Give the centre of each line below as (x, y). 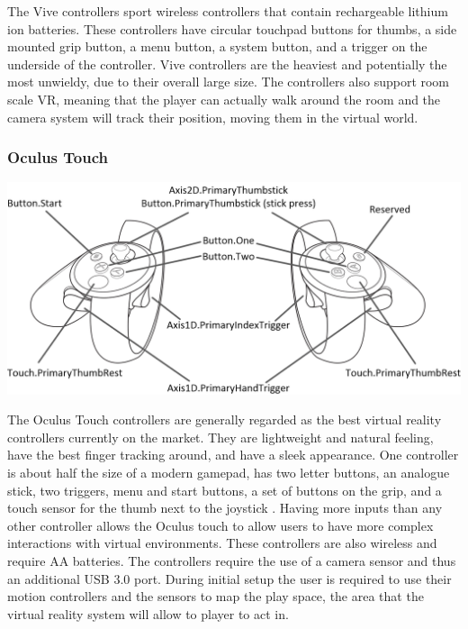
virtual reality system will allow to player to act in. (148, 613)
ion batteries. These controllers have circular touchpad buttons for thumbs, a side (232, 28)
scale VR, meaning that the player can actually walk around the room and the (224, 99)
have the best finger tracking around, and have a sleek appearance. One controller (233, 455)
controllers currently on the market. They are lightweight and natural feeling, (220, 437)
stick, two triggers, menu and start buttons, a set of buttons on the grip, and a (225, 490)
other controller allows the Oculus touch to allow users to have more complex (220, 525)
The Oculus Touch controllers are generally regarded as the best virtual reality (225, 419)
